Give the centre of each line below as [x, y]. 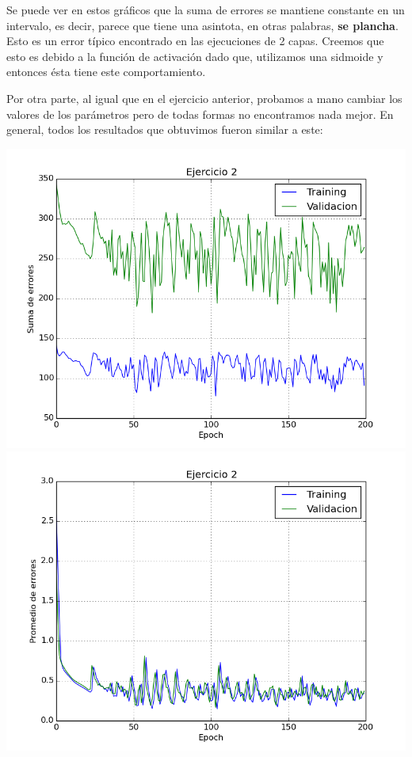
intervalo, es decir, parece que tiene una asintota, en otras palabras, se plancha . [202, 25]
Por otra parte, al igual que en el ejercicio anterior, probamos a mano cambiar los [204, 98]
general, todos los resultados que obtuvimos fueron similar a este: [165, 129]
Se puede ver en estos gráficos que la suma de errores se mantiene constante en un [206, 10]
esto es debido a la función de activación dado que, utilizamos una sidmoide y [195, 56]
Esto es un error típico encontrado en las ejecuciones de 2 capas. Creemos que [195, 41]
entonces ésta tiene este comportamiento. [106, 72]
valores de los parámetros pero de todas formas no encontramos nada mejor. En [200, 114]
